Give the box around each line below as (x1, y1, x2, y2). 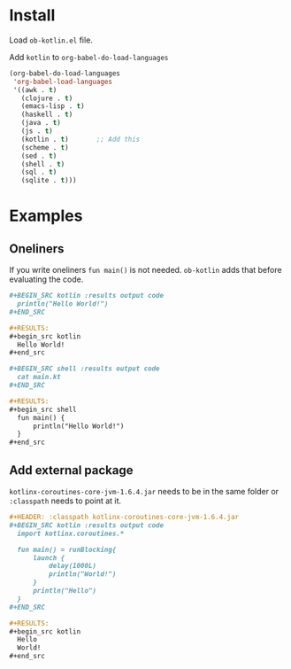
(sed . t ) (20, 152, 57, 160)
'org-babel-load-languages (12, 77, 113, 86)
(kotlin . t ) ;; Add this (20, 135, 141, 144)
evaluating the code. (9, 274, 84, 284)
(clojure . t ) (20, 94, 73, 103)
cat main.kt (17, 373, 62, 382)
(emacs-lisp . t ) (20, 102, 86, 111)
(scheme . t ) (20, 143, 69, 152)
